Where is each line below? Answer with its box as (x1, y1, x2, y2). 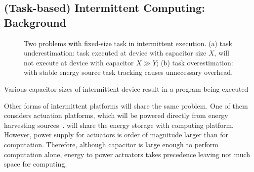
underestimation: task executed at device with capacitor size (24, 48, 207, 58)
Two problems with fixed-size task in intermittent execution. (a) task (24, 38, 232, 48)
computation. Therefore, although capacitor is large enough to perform (4, 139, 218, 149)
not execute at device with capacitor (24, 57, 134, 67)
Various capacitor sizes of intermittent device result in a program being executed (4, 83, 249, 94)
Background (4, 14, 67, 30)
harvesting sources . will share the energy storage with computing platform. (4, 119, 234, 130)
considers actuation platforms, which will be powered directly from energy (4, 110, 228, 120)
